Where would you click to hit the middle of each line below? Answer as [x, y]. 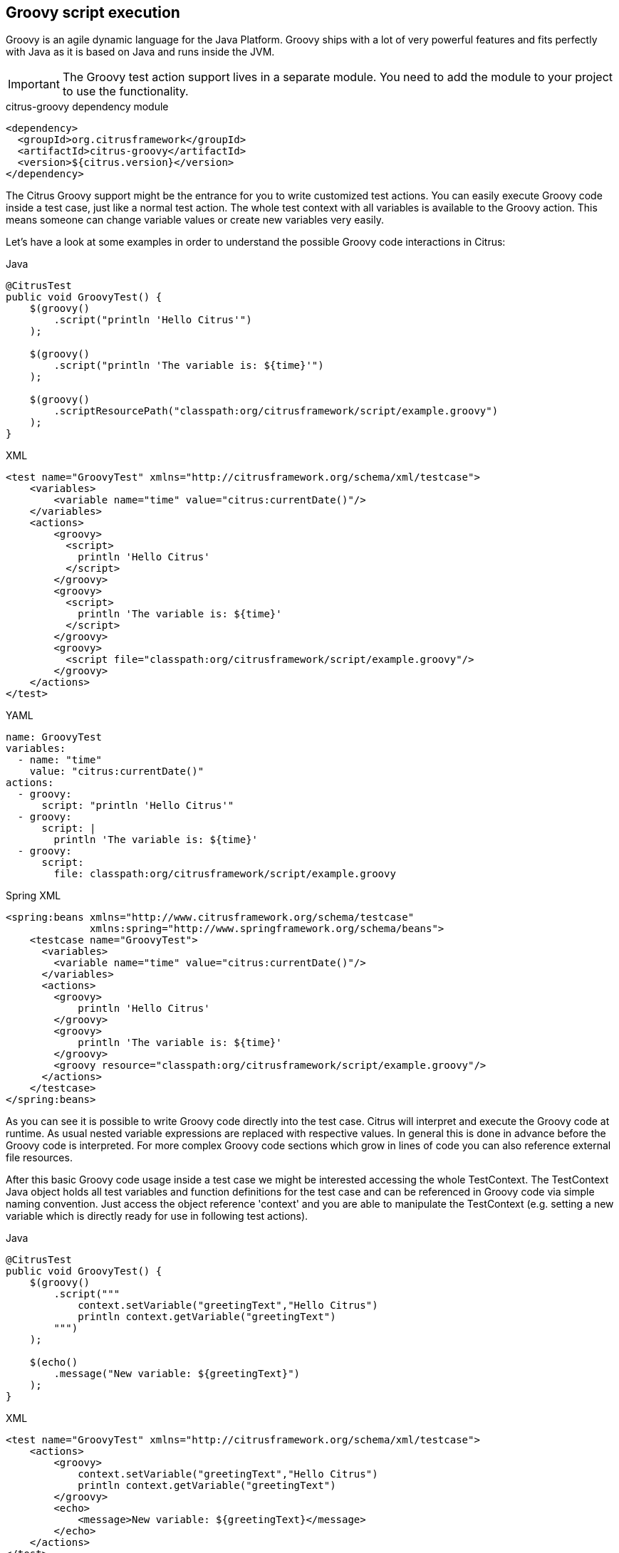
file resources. [39, 1158]
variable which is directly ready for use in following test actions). [157, 1216]
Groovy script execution [93, 12]
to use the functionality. [125, 91]
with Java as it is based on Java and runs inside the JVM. [140, 52]
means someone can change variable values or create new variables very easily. [195, 220]
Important [34, 84]
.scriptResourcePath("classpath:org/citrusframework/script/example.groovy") [276, 411]
